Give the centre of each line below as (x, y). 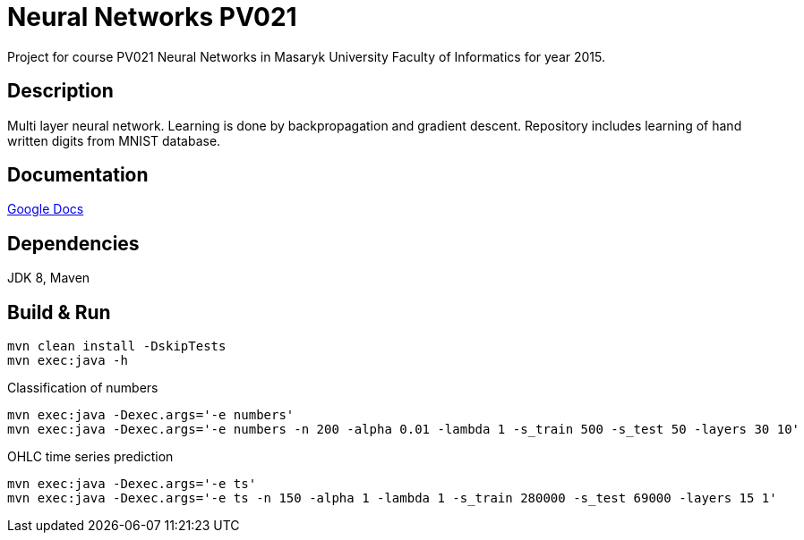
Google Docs (46, 209)
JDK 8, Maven (49, 278)
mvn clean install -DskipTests (117, 346)
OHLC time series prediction (90, 457)
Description (60, 91)
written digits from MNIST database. (114, 140)
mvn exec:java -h (68, 361)
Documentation (78, 175)
